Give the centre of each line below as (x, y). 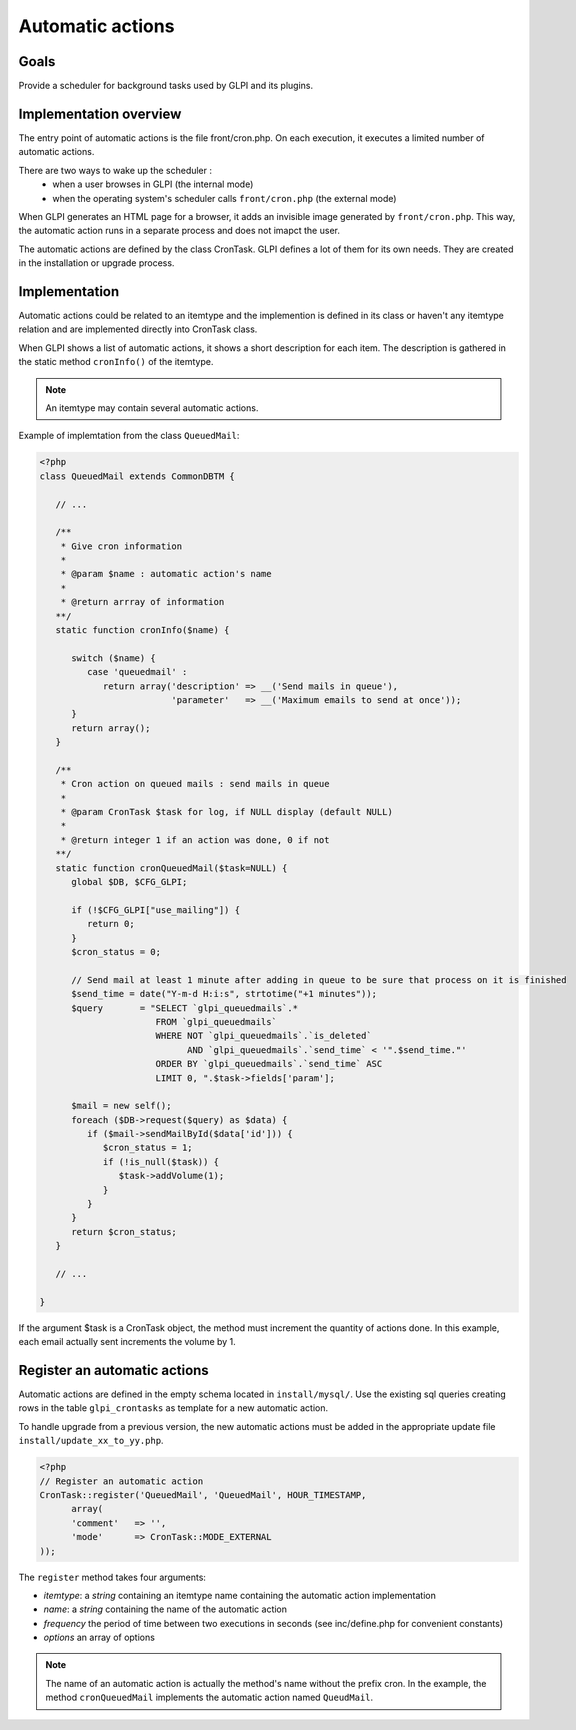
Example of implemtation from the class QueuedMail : (129, 436)
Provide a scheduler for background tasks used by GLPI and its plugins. (166, 86)
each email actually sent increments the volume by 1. (127, 1342)
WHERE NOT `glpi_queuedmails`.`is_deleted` (263, 1036)
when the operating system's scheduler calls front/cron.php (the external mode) (224, 198)
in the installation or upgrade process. (96, 263)
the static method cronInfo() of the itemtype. (116, 362)
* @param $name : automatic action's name (166, 574)
